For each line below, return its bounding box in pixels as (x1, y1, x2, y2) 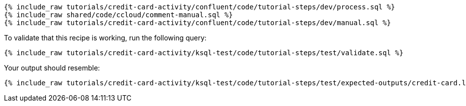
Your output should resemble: (4, 64, 100, 72)
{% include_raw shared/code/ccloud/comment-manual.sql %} (4, 11, 233, 19)
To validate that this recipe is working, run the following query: (4, 34, 207, 42)
